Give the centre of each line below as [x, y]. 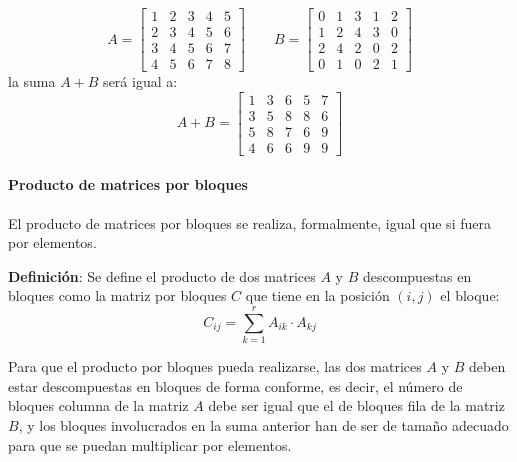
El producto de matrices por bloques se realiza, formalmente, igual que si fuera [249, 222]
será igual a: [140, 81]
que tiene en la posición [317, 295]
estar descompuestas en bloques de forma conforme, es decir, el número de [235, 385]
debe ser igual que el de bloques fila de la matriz [356, 405]
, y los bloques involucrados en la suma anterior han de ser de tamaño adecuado [263, 424]
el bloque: [470, 295]
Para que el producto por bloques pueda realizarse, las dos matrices [215, 366]
